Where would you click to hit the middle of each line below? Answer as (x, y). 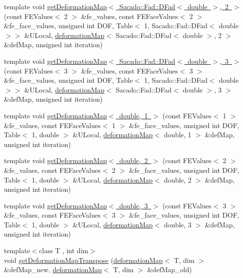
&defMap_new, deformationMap (53, 269)
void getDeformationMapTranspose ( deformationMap (84, 260)
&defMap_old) (169, 269)
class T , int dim (64, 250)
